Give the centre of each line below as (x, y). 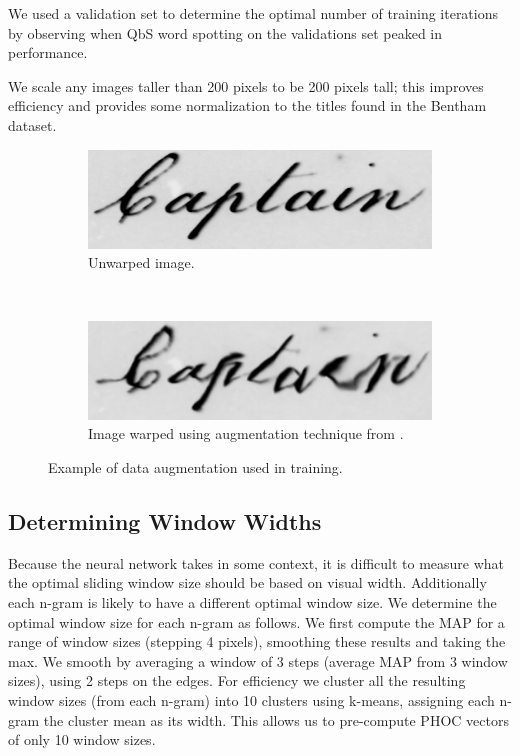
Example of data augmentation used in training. (195, 466)
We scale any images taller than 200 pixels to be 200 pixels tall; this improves (246, 85)
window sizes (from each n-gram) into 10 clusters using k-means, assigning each (251, 699)
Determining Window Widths (165, 520)
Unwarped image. (141, 262)
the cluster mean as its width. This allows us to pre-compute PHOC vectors (276, 719)
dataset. (32, 124)
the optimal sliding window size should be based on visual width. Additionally (247, 582)
